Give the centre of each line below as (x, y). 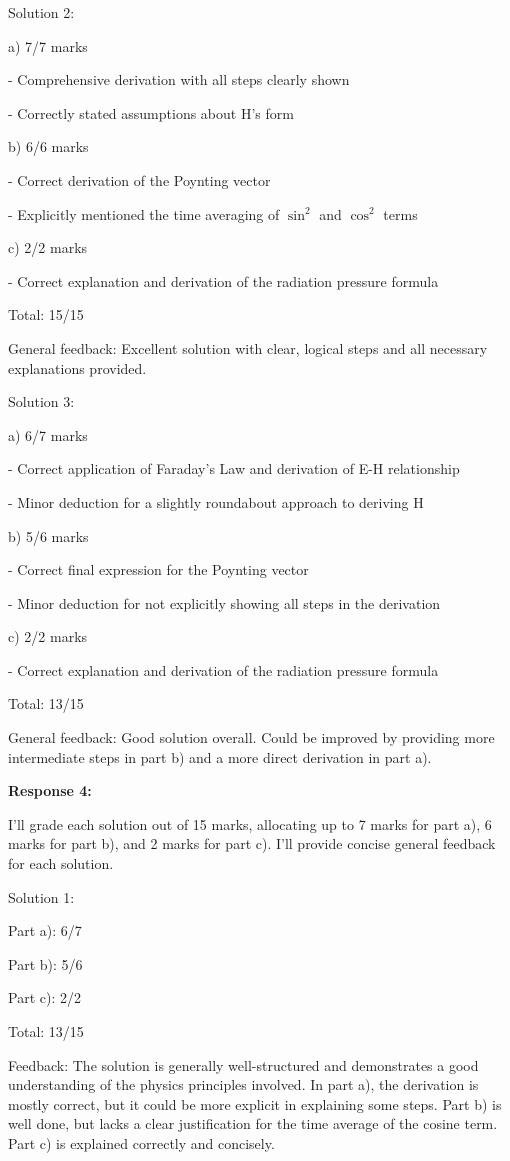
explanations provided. (77, 367)
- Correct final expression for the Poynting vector (158, 569)
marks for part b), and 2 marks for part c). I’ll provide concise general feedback (252, 843)
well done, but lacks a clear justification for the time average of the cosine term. (253, 1123)
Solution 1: (41, 896)
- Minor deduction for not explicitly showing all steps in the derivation (224, 602)
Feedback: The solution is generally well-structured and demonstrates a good (243, 1064)
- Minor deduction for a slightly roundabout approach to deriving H (216, 501)
